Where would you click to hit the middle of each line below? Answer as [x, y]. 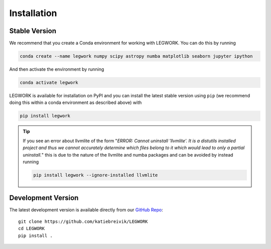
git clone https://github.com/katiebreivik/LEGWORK [83, 221]
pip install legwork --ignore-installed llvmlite [96, 175]
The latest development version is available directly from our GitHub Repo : [86, 210]
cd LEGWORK [32, 229]
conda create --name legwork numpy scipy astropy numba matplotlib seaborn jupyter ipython [136, 56]
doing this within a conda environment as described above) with [76, 102]
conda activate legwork [49, 83]
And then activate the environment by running [57, 69]
